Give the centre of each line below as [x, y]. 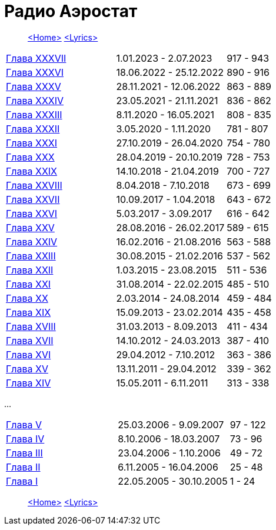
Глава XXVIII [34, 185]
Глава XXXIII [34, 114]
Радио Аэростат [71, 11]
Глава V [24, 424]
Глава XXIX [32, 171]
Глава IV [25, 439]
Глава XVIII [31, 326]
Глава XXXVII [36, 58]
